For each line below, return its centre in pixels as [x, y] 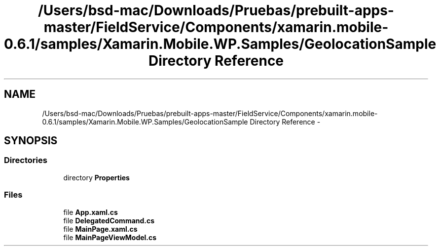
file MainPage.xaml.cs [100, 229]
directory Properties [96, 177]
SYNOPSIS [31, 141]
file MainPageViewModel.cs [110, 237]
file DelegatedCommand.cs [109, 220]
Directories [26, 160]
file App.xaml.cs [91, 212]
